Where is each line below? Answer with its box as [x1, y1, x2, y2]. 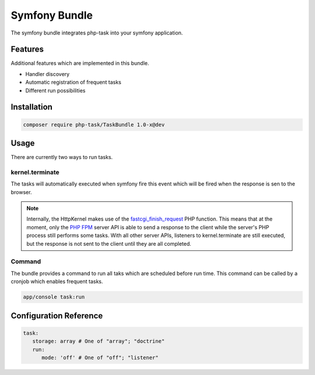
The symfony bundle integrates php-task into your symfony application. [10, 29, 183, 36]
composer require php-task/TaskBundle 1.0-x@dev [23, 121, 165, 128]
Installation [10, 102, 52, 112]
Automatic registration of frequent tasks [25, 79, 122, 86]
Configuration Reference [10, 311, 103, 321]
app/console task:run [23, 294, 85, 301]
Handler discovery [25, 70, 70, 77]
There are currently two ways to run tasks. [10, 154, 113, 161]
